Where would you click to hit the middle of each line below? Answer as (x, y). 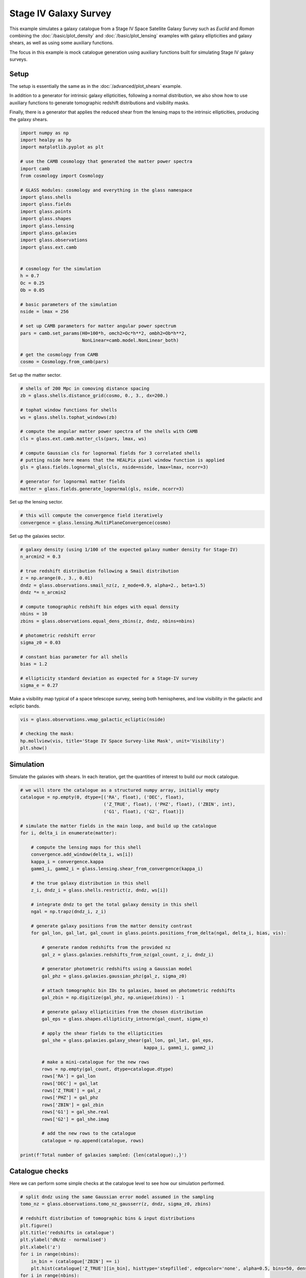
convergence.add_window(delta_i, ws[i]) (82, 854)
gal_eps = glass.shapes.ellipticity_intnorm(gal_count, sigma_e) (125, 1019)
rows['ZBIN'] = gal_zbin (73, 1105)
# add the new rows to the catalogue (89, 1133)
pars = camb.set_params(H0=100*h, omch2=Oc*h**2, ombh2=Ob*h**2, (104, 333)
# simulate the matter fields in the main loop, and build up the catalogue (118, 826)
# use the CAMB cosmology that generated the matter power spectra (106, 162)
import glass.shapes (46, 219)
